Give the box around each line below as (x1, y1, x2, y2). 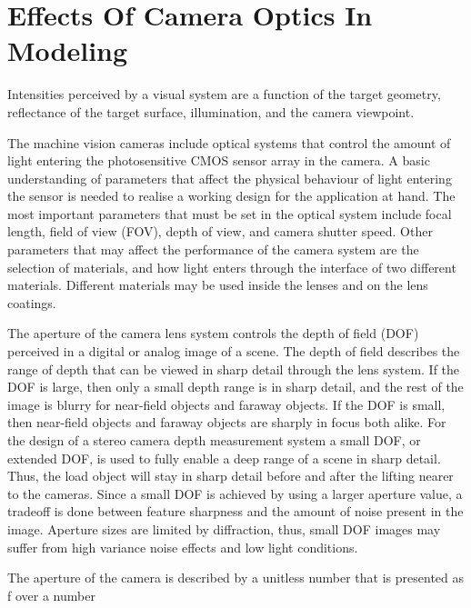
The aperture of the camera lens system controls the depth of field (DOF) (7, 324, 419, 343)
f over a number (7, 585, 95, 604)
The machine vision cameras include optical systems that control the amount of (7, 133, 451, 152)
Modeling (7, 32, 128, 69)
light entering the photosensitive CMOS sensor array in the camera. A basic (7, 151, 430, 170)
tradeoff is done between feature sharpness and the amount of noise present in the (7, 502, 464, 521)
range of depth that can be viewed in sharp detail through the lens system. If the (7, 359, 460, 378)
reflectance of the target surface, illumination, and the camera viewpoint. (7, 102, 415, 121)
